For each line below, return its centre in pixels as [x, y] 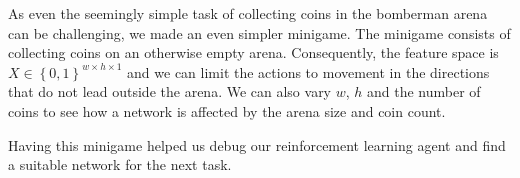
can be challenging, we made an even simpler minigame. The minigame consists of [259, 32]
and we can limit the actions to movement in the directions [308, 71]
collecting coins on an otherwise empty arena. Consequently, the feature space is [253, 52]
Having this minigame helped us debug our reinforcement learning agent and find [257, 144]
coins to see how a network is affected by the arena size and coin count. [227, 110]
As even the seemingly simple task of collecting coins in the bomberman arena [248, 13]
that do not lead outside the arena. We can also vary [170, 91]
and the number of [424, 91]
